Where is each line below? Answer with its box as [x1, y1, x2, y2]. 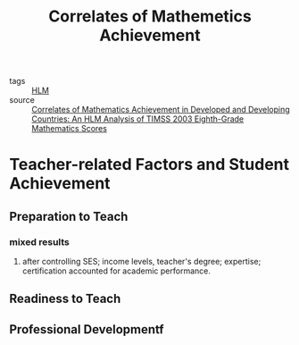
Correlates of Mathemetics [48, 6, 252, 27]
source [9, 95, 36, 105]
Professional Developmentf [9, 322, 164, 337]
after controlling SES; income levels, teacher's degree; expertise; [21, 257, 262, 267]
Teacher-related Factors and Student [9, 155, 290, 175]
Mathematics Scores [31, 123, 107, 134]
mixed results [9, 235, 70, 248]
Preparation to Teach [9, 208, 129, 224]
